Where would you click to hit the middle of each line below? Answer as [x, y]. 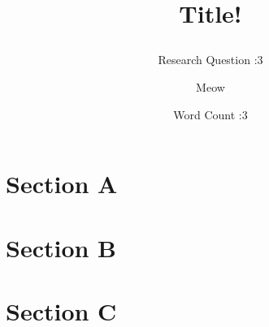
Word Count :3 [210, 114]
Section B [61, 247]
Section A [62, 184]
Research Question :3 [210, 60]
